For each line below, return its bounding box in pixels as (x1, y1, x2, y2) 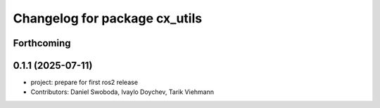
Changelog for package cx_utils (13, 11, 203, 26)
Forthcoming (13, 37, 71, 49)
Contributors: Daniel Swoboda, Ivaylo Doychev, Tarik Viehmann (30, 88, 215, 96)
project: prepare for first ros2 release (30, 78, 139, 87)
